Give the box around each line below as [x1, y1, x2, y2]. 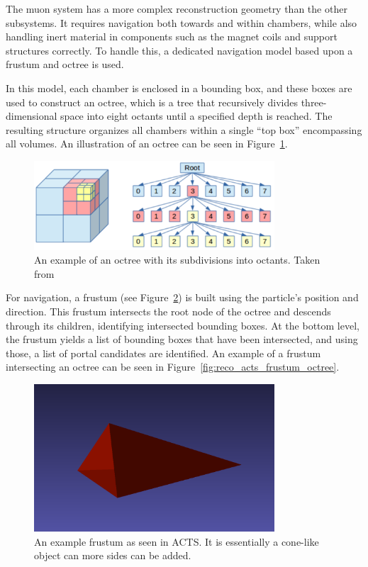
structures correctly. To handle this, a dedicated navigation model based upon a [6, 43, 353, 57]
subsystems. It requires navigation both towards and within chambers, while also [6, 15, 357, 30]
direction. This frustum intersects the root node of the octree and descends [6, 304, 331, 319]
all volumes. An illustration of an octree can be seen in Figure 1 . [6, 136, 288, 151]
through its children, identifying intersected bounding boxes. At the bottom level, [6, 318, 359, 332]
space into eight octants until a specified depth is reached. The [60, 108, 333, 123]
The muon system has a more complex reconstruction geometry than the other [6, 1, 347, 16]
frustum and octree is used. [6, 57, 124, 72]
